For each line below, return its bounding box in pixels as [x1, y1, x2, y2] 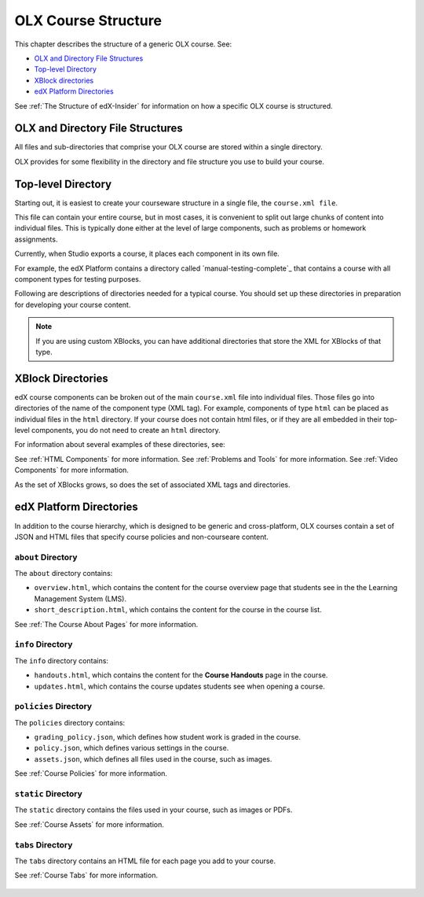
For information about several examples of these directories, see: [14, 440, 225, 449]
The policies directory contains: [14, 718, 126, 727]
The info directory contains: [14, 655, 109, 665]
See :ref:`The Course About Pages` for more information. [14, 619, 199, 629]
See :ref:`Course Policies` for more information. [14, 769, 168, 778]
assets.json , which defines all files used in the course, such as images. [34, 754, 272, 763]
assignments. [14, 234, 58, 244]
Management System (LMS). [34, 594, 127, 604]
